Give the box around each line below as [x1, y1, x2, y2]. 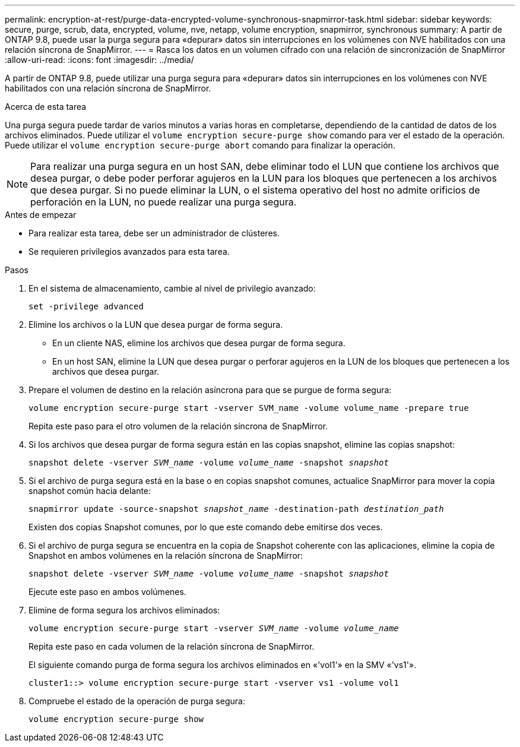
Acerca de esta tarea [5, 102, 87, 112]
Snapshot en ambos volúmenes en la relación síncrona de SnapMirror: [28, 550, 303, 561]
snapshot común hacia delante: [28, 486, 151, 496]
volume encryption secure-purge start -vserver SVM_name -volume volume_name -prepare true [28, 403, 469, 413]
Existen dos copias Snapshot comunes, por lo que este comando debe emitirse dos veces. [28, 522, 383, 532]
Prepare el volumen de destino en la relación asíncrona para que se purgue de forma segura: [28, 385, 392, 395]
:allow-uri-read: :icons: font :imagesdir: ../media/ [5, 55, 194, 65]
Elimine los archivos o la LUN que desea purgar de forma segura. [28, 319, 283, 330]
